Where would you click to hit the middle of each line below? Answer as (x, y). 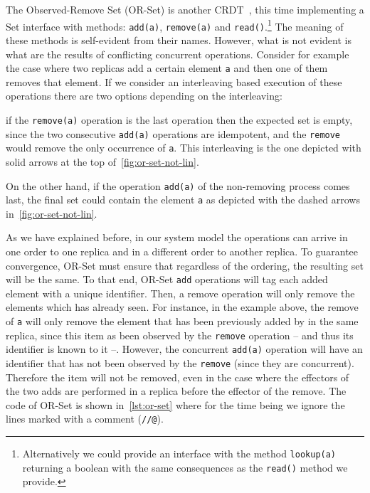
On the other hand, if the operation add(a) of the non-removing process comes (178, 185)
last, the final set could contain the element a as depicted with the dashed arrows (183, 200)
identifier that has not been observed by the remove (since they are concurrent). (180, 363)
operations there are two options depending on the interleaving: (144, 96)
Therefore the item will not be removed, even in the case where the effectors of (178, 377)
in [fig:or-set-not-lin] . (52, 213)
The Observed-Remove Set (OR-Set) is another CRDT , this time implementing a (185, 9)
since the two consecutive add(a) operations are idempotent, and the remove (173, 133)
